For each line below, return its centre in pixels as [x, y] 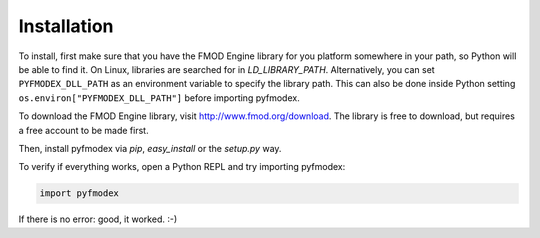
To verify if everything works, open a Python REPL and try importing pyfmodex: [182, 167]
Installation [66, 26]
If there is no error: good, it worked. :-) [98, 219]
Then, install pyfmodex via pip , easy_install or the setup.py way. [150, 148]
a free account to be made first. [83, 130]
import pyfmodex [79, 193]
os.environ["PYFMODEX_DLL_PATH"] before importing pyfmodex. [159, 97]
